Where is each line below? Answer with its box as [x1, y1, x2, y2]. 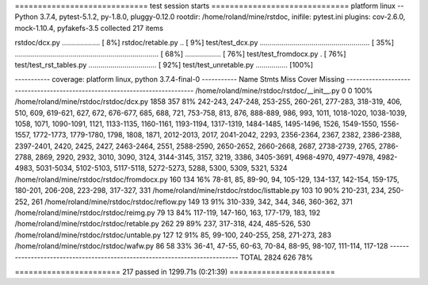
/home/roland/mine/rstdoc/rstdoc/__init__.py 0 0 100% [195, 86, 373, 95]
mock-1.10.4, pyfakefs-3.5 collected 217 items [14, 23, 164, 33]
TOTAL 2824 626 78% [239, 252, 313, 262]
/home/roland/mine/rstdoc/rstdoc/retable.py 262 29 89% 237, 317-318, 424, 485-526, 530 [14, 219, 311, 229]
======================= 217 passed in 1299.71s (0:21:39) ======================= [14, 267, 336, 276]
